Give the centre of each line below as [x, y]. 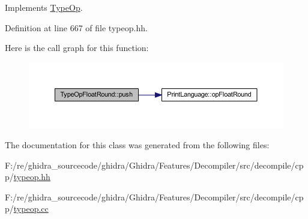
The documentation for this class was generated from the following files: [137, 144]
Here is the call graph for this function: [77, 48]
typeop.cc [31, 208]
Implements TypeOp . [44, 7]
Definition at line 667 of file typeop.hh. [76, 27]
